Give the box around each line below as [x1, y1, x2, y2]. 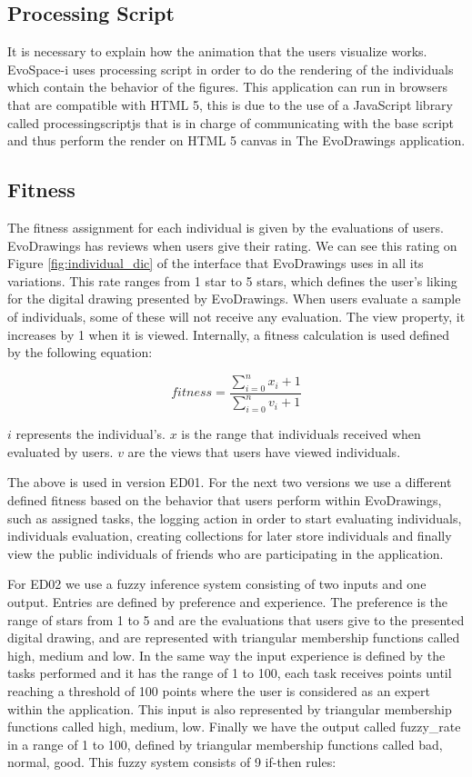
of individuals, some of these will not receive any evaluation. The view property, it [7, 306, 466, 325]
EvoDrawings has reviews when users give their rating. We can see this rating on [7, 235, 457, 254]
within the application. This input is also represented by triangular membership [7, 699, 452, 718]
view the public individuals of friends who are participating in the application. [7, 543, 444, 563]
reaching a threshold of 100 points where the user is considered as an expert [7, 681, 431, 700]
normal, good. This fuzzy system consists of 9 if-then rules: [7, 752, 336, 772]
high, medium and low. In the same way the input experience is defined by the [7, 645, 446, 664]
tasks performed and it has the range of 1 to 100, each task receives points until [7, 663, 452, 682]
